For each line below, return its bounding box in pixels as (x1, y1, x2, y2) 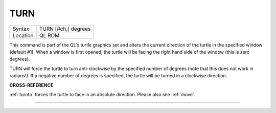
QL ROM (39, 32, 60, 39)
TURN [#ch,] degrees (39, 25, 91, 32)
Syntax (12, 25, 30, 32)
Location (12, 32, 34, 39)
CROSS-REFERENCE (9, 82, 54, 88)
